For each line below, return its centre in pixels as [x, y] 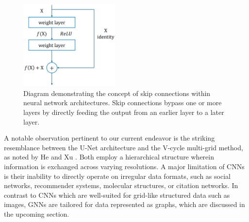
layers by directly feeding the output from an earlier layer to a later [124, 112]
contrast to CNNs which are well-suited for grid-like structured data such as [117, 195]
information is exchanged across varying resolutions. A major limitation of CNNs [124, 166]
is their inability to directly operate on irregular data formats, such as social [117, 176]
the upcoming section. [37, 214]
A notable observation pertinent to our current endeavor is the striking [109, 138]
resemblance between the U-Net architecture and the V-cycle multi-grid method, [124, 147]
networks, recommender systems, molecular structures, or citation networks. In [121, 185]
